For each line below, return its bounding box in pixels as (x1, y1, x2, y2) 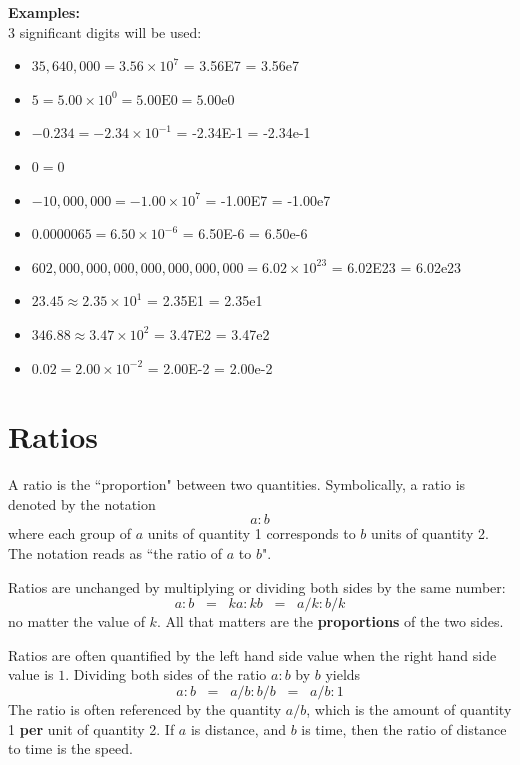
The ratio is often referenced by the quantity (8, 699, 282, 719)
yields (325, 664, 361, 685)
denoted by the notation (8, 493, 156, 514)
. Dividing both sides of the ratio (65, 664, 267, 685)
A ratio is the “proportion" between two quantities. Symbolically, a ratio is (8, 474, 466, 495)
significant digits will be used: (19, 21, 202, 42)
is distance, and (190, 718, 286, 739)
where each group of (8, 523, 131, 544)
